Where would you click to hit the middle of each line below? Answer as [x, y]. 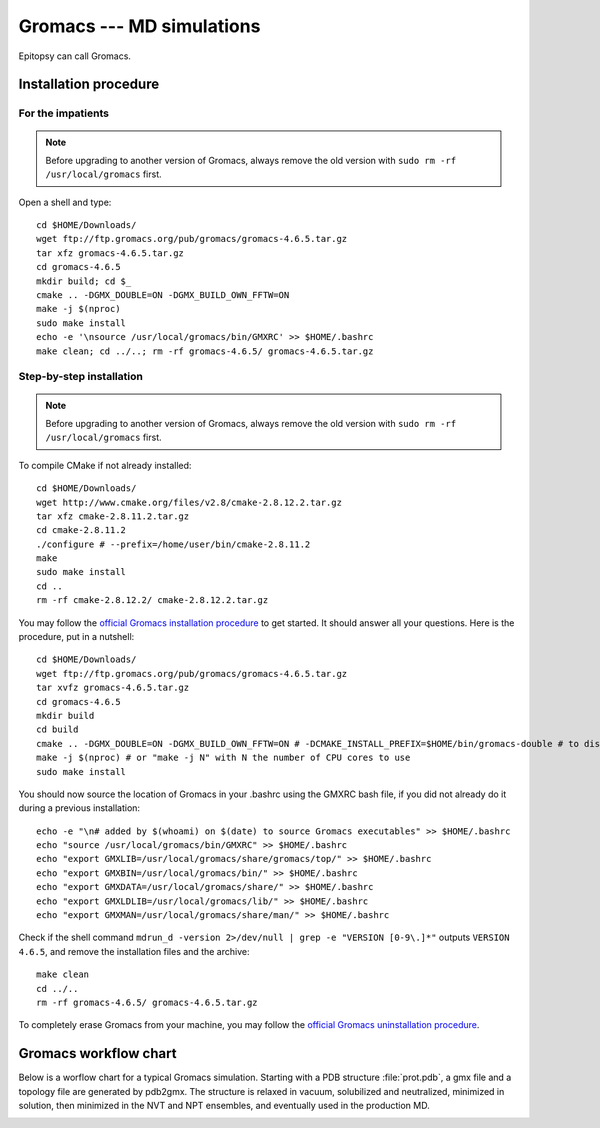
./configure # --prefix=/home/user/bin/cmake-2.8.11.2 [173, 544]
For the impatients [64, 113]
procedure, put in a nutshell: [76, 637]
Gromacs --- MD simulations [139, 26]
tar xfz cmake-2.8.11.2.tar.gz [113, 516]
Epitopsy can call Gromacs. [75, 56]
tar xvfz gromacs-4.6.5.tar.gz [113, 688]
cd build [57, 729]
